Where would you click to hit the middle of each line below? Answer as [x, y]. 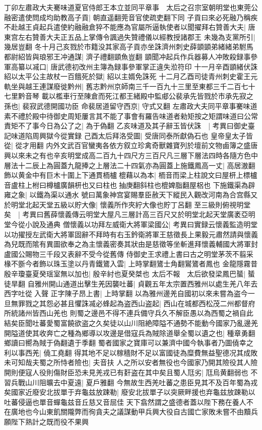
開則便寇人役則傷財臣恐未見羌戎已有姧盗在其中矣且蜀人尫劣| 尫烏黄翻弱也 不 [131, 372]
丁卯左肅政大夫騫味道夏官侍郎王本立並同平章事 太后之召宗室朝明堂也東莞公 [131, 7]
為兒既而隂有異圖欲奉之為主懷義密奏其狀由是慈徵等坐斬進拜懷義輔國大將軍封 [131, 244]
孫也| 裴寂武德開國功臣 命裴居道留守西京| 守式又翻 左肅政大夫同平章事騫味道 [131, 105]
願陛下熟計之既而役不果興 [46, 421]
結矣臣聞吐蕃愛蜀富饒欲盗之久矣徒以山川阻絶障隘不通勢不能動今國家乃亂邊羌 [131, 323]
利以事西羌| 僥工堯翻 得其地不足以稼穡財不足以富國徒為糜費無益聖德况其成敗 [131, 352]
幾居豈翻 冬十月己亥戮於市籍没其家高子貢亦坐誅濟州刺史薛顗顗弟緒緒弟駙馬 [129, 47]
